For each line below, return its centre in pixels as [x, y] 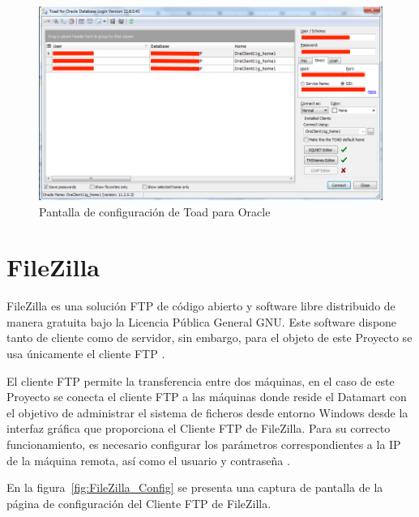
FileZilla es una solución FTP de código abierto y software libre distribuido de [201, 306]
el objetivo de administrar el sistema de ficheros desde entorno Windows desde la [207, 412]
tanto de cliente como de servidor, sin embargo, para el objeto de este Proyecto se [209, 338]
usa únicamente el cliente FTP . [86, 354]
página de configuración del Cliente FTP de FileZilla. [139, 503]
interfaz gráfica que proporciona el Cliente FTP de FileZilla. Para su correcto [199, 428]
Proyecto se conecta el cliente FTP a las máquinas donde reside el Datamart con [207, 397]
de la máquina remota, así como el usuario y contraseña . [148, 460]
